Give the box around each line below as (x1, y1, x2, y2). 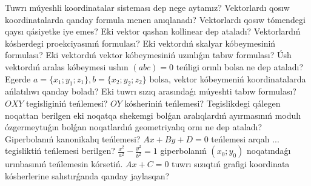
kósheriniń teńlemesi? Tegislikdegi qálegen (124, 96, 281, 109)
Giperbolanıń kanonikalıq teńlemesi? (5, 132, 141, 145)
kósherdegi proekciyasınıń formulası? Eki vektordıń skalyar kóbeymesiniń (5, 36, 276, 49)
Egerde (5, 72, 31, 85)
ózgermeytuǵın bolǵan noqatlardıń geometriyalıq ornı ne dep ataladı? (5, 121, 263, 133)
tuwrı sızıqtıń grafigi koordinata (172, 158, 290, 170)
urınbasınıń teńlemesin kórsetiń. (5, 158, 123, 170)
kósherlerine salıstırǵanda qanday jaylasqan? (5, 169, 170, 182)
